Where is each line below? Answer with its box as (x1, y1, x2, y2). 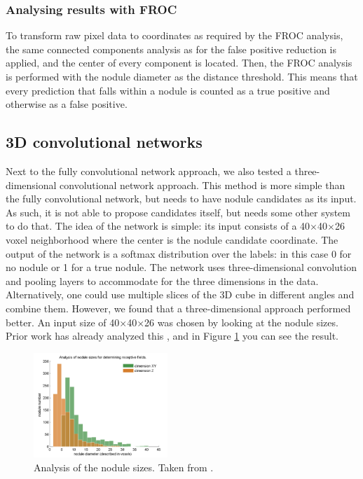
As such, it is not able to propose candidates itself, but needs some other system (6, 204, 350, 219)
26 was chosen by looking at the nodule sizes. (144, 314, 338, 329)
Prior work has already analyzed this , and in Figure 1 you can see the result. (6, 328, 339, 343)
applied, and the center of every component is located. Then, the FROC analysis (6, 55, 352, 70)
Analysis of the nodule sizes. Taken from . (34, 459, 214, 474)
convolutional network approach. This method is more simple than (60, 177, 345, 192)
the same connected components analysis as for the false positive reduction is (6, 41, 336, 56)
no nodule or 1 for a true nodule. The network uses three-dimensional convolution (6, 260, 357, 275)
